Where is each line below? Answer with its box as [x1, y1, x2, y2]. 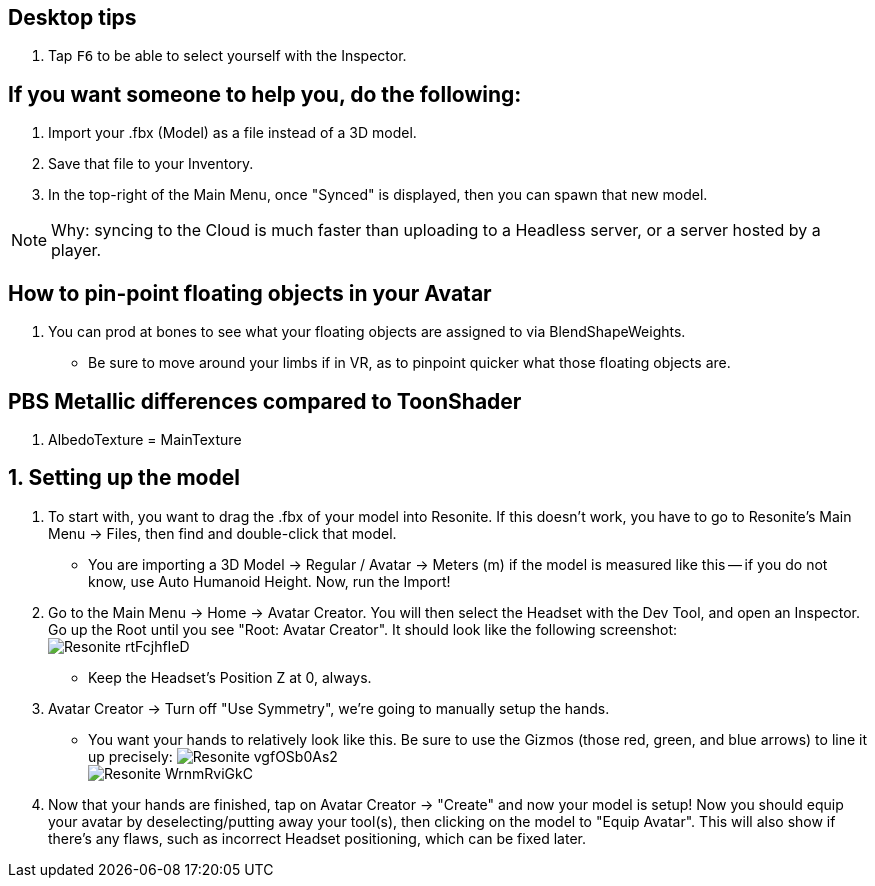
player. [51, 240, 102, 261]
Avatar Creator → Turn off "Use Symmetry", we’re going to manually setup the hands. [48, 699, 610, 717]
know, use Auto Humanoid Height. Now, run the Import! [88, 572, 451, 590]
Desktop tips [8, 5, 137, 30]
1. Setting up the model [8, 465, 240, 491]
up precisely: [88, 747, 173, 765]
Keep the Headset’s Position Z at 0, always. [88, 668, 372, 686]
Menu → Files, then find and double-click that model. [48, 524, 397, 542]
